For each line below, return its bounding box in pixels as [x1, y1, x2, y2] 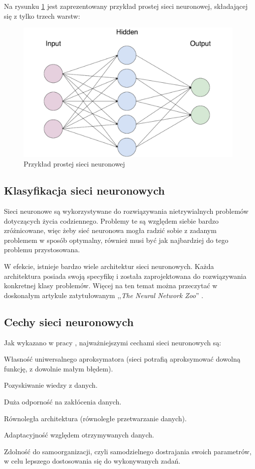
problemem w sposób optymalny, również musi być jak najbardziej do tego [4, 234, 228, 245]
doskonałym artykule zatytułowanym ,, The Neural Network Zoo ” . [4, 290, 203, 300]
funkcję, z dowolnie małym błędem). [4, 363, 113, 373]
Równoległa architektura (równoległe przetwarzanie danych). [4, 413, 187, 423]
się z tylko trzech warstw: [4, 10, 80, 21]
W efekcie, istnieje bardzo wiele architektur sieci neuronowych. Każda [4, 261, 214, 271]
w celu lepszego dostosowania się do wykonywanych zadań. [4, 456, 181, 466]
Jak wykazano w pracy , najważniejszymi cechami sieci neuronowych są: [4, 337, 222, 347]
